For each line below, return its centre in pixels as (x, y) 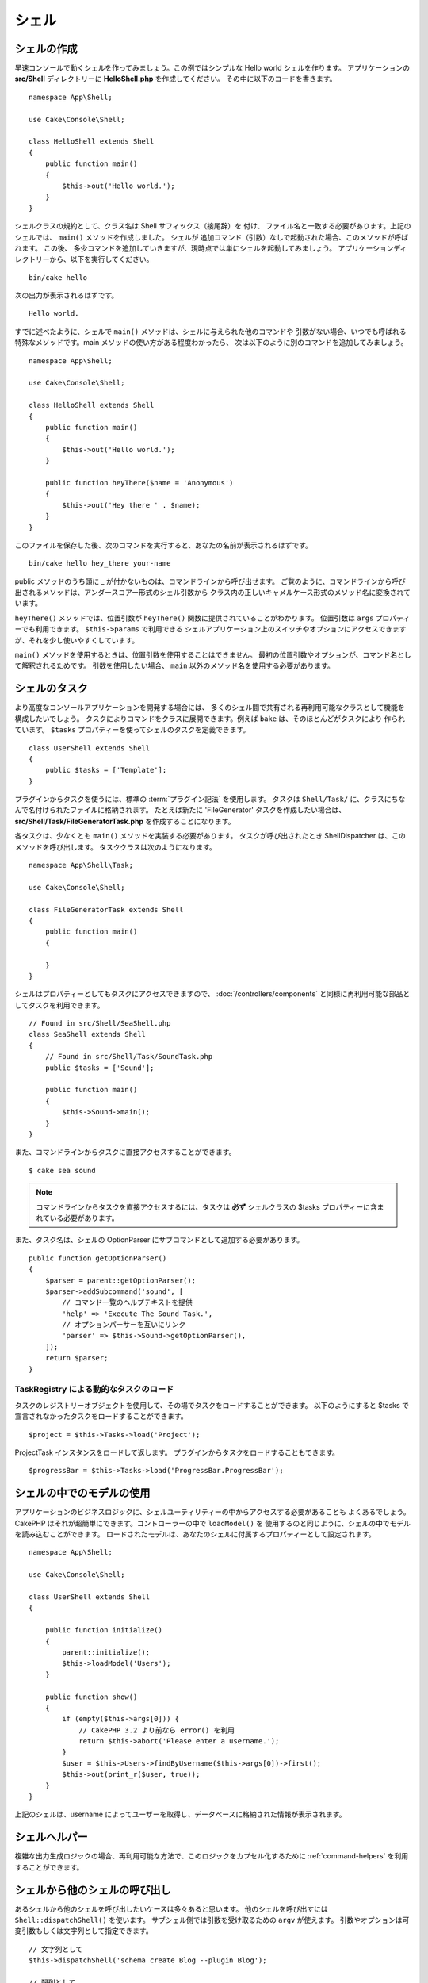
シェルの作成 (46, 49)
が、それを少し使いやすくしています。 (76, 640)
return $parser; (76, 1358)
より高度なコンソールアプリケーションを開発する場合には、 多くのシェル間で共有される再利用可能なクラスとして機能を (210, 708)
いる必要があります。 (84, 1218)
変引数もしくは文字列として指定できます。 (84, 1931)
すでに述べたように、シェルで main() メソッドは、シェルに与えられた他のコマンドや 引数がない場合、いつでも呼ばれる (211, 331)
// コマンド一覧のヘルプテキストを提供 (128, 1302)
